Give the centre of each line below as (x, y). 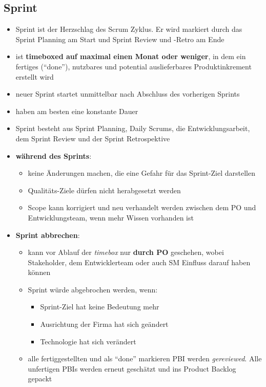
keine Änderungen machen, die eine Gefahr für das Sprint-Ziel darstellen (142, 173)
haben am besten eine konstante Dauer (77, 111)
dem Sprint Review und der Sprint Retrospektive (93, 138)
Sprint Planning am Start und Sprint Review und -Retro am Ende (120, 39)
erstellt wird (35, 76)
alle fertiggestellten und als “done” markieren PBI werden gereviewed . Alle (145, 358)
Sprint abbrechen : (48, 235)
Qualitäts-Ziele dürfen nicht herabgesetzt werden (104, 190)
